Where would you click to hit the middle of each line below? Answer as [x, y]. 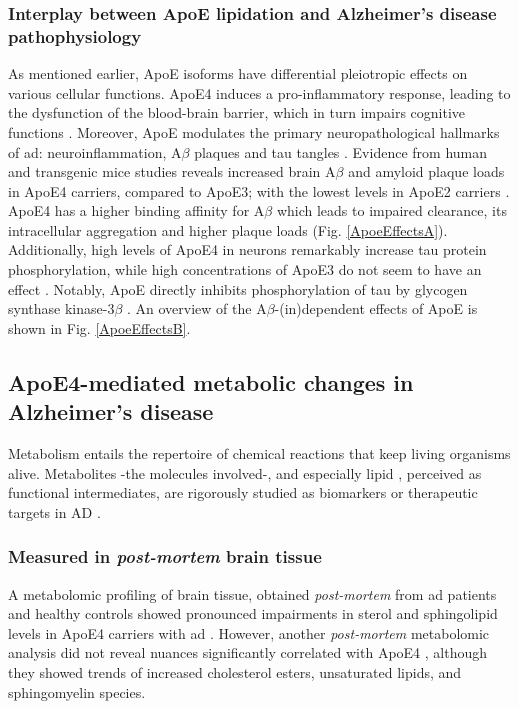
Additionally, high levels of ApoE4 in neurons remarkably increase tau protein [247, 249]
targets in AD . [54, 511]
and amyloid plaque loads [426, 171]
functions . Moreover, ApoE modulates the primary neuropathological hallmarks [254, 131]
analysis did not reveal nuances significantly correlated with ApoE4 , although [248, 652]
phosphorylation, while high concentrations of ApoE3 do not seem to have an [245, 269]
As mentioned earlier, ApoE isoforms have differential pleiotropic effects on [238, 73]
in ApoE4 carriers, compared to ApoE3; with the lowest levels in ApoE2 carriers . [259, 190]
